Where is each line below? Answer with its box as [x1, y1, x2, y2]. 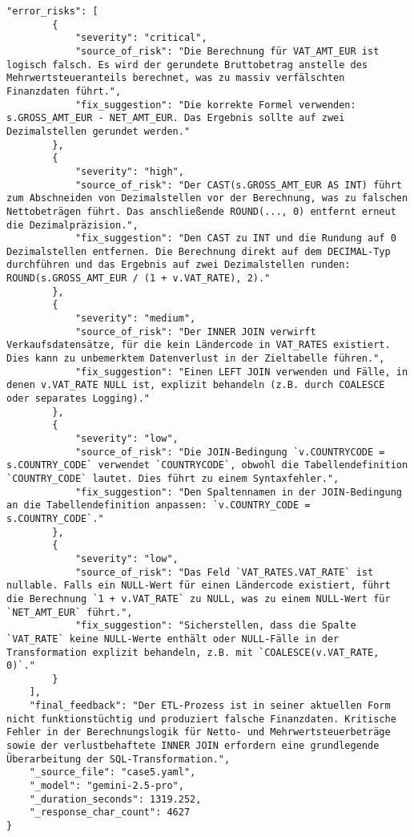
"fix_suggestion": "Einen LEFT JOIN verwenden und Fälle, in [74, 366, 408, 378]
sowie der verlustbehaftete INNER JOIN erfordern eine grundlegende [6, 740, 380, 752]
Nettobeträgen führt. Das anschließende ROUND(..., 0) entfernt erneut [6, 205, 396, 217]
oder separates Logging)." [6, 393, 150, 405]
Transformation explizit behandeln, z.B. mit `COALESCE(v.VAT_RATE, [6, 646, 380, 658]
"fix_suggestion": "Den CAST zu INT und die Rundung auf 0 [74, 232, 396, 245]
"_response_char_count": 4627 [29, 807, 191, 819]
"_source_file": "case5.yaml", [29, 766, 196, 778]
